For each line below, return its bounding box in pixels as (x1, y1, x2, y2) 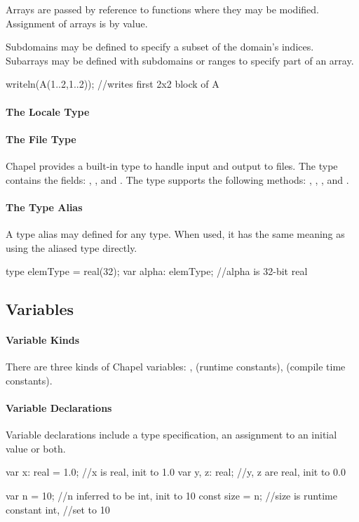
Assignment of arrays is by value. (6, 15, 148, 30)
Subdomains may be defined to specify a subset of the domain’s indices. (6, 39, 314, 54)
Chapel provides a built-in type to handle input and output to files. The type (6, 158, 338, 173)
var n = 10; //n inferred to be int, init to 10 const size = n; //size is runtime (6, 488, 337, 503)
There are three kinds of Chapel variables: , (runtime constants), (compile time (6, 359, 346, 374)
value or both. (6, 441, 66, 455)
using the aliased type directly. (6, 240, 137, 255)
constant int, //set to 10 (6, 502, 110, 516)
